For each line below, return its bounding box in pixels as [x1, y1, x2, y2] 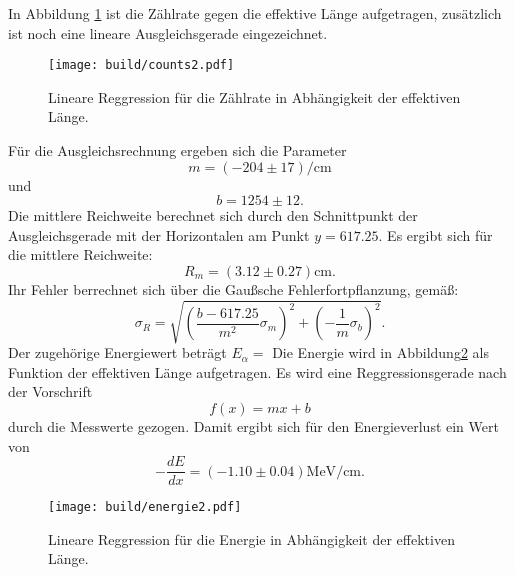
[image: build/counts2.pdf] [48, 58, 235, 73]
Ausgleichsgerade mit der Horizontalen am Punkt [8, 224, 310, 245]
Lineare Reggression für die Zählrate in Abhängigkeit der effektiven [48, 86, 461, 107]
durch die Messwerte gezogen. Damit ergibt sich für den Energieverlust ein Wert [8, 415, 499, 436]
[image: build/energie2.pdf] [48, 500, 242, 515]
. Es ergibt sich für [378, 224, 493, 245]
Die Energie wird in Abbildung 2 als [272, 342, 489, 363]
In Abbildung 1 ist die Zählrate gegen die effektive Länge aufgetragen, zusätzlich [8, 3, 502, 23]
